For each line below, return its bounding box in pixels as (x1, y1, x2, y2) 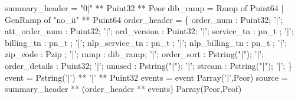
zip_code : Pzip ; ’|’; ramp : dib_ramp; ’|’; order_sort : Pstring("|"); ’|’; (5, 48, 264, 60)
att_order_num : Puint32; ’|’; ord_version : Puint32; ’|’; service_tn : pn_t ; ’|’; (5, 25, 294, 37)
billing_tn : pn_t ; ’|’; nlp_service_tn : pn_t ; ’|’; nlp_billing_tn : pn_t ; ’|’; (5, 36, 287, 48)
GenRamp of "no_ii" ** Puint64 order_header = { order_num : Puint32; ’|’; (5, 13, 283, 25)
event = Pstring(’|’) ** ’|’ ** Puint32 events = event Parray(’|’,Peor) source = (5, 71, 288, 83)
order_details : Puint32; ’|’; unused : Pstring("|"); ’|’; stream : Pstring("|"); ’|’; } (5, 59, 292, 71)
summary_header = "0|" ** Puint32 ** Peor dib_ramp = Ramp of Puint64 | (5, 2, 284, 14)
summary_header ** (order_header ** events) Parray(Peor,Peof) (5, 82, 242, 95)
